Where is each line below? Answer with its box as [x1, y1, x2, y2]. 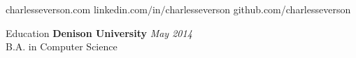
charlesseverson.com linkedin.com [6, 2, 148, 16]
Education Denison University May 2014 [6, 25, 192, 40]
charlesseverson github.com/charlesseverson [165, 2, 351, 16]
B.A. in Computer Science [6, 39, 118, 54]
